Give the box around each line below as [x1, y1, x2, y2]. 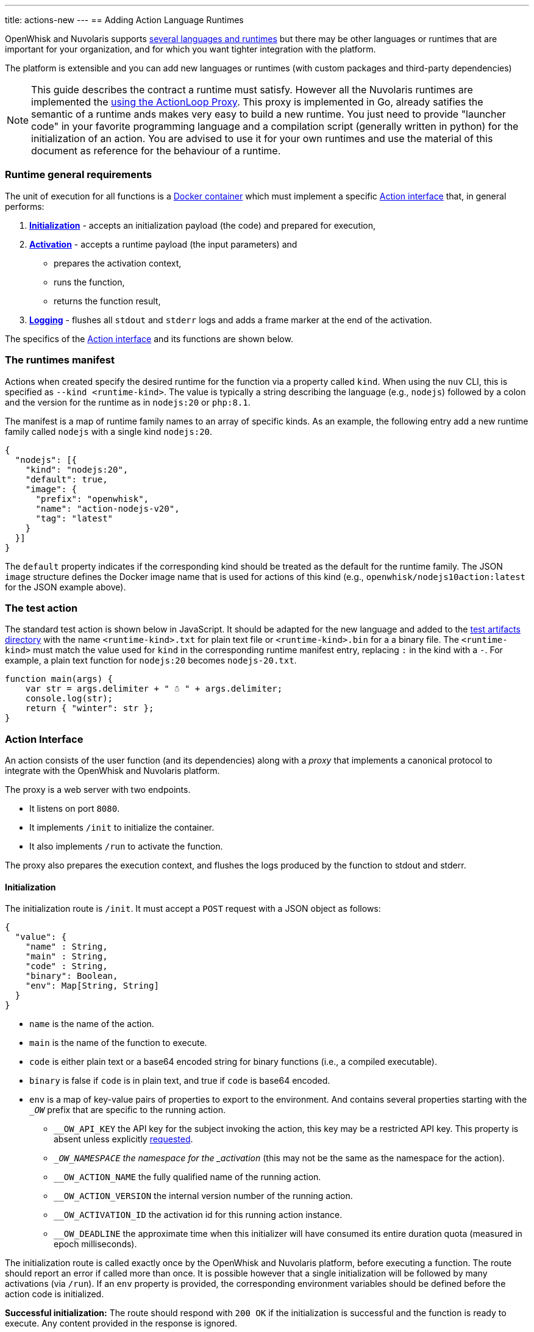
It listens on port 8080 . [29, 803, 120, 814]
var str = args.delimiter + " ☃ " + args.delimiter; [25, 684, 283, 694]
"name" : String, [25, 942, 108, 952]
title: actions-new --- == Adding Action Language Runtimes [5, 15, 244, 25]
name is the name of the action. [29, 1019, 154, 1029]
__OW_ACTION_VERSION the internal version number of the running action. [54, 1191, 353, 1201]
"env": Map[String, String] [25, 981, 159, 991]
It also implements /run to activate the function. [29, 841, 223, 851]
